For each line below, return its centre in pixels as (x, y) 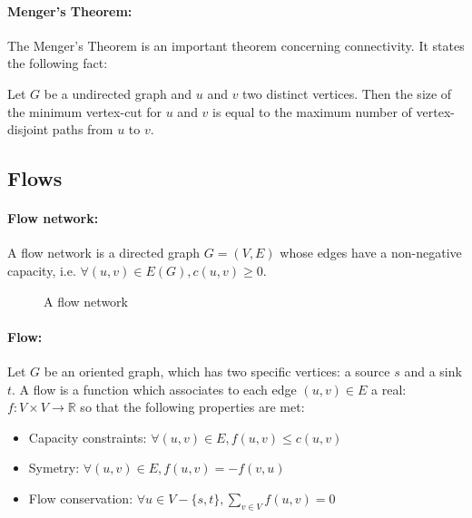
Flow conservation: (81, 498)
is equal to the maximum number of (312, 111)
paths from (83, 129)
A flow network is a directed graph (104, 253)
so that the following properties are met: (192, 407)
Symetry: (54, 468)
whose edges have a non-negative (371, 253)
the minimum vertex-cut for (85, 111)
